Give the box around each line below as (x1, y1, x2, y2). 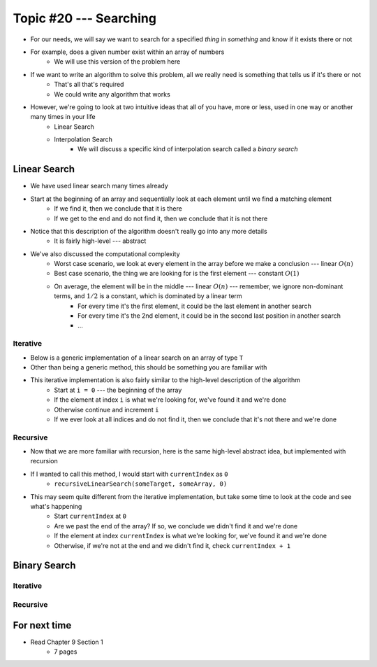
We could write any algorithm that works (54, 90, 170, 98)
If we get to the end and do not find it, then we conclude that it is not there (54, 214, 268, 223)
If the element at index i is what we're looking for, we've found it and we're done (54, 395, 286, 404)
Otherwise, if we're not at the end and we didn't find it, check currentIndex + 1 (54, 541, 291, 549)
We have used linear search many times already (30, 182, 169, 190)
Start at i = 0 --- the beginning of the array (54, 386, 182, 394)
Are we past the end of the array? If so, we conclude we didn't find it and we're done (54, 521, 298, 530)
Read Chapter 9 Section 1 (30, 638, 104, 646)
